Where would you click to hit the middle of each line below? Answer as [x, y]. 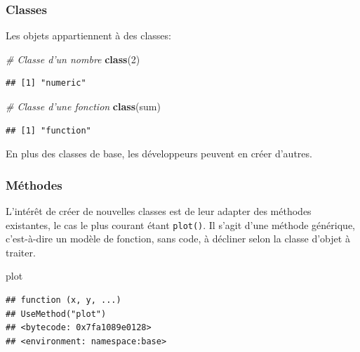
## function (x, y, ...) [64, 300]
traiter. [21, 252]
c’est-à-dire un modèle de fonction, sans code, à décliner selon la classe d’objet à [178, 239]
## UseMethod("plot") [56, 314]
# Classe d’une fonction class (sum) [83, 106]
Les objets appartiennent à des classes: [88, 35]
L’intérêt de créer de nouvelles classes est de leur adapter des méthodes [159, 211]
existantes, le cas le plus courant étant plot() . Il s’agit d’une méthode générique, [180, 224]
